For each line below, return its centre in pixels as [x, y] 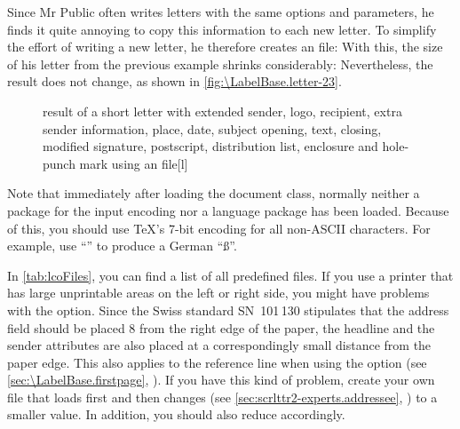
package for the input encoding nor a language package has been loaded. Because [228, 210]
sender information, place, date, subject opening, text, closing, [212, 128]
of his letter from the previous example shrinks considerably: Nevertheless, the [220, 64]
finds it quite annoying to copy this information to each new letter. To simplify [222, 29]
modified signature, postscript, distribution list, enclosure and [210, 146]
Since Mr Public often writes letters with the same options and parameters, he [221, 12]
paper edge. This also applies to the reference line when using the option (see [217, 362]
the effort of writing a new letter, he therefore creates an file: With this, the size [225, 47]
